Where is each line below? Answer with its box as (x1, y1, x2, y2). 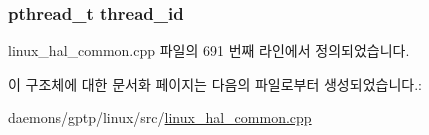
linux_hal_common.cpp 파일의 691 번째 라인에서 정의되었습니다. (8, 40, 410, 61)
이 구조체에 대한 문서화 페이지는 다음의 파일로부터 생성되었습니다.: (8, 73, 422, 94)
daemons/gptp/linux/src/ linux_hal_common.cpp (8, 107, 312, 128)
